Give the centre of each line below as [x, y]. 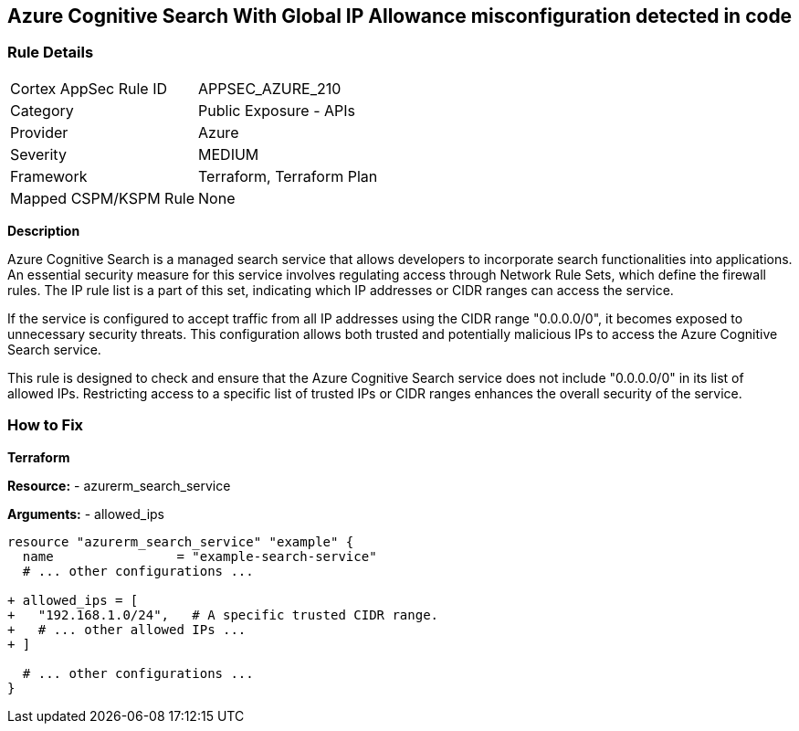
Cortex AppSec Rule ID [89, 88]
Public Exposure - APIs [277, 110]
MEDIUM [229, 154]
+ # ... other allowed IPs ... [127, 629]
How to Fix [46, 425]
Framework [49, 176]
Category [42, 110]
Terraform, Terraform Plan [288, 176]
